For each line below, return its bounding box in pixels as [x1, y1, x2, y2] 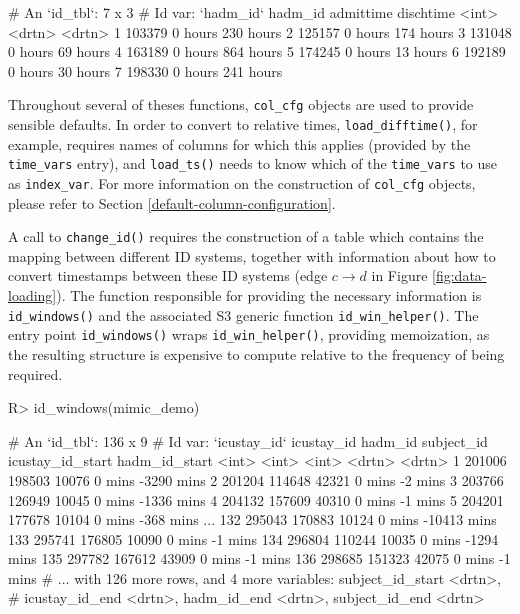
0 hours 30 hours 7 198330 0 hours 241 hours [8, 60, 283, 81]
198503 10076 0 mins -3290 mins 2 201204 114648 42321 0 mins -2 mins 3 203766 [8, 469, 504, 490]
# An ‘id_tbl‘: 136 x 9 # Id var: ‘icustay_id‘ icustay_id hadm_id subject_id [8, 430, 488, 451]
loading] [8, 285, 57, 306]
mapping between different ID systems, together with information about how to [8, 245, 496, 266]
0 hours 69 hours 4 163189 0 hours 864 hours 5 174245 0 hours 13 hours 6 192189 [8, 41, 506, 62]
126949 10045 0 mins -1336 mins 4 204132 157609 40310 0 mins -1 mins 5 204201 [8, 489, 504, 510]
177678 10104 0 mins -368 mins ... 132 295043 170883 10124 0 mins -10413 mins [8, 509, 497, 530]
